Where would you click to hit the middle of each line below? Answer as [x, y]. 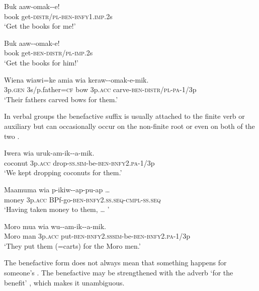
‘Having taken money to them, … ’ [57, 209]
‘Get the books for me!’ [40, 26]
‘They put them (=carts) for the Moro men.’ [72, 245]
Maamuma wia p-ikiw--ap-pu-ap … [57, 189]
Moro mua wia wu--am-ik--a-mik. [55, 226]
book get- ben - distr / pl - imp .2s [49, 53]
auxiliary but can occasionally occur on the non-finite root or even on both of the [129, 126]
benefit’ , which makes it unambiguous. [64, 282]
